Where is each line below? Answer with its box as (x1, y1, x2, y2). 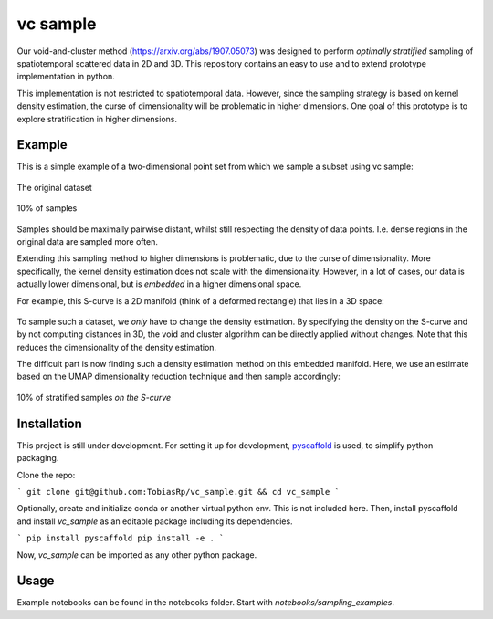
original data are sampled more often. (16, 236, 159, 247)
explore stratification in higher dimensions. (16, 113, 178, 124)
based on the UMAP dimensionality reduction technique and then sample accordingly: (16, 371, 341, 383)
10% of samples (16, 203, 78, 214)
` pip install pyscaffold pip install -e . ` (16, 533, 225, 543)
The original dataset (16, 182, 93, 193)
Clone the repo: (16, 469, 76, 480)
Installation (16, 415, 82, 431)
